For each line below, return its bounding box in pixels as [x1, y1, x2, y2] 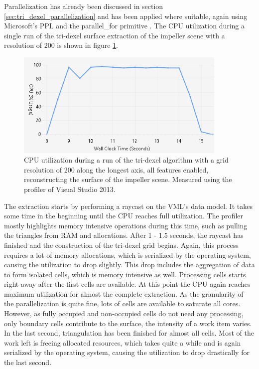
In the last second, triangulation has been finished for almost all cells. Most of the [4, 328, 254, 338]
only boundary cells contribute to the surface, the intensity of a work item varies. [4, 318, 252, 328]
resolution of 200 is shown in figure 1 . [4, 40, 118, 50]
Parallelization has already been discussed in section [4, 1, 163, 11]
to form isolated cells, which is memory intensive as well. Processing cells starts [4, 269, 246, 279]
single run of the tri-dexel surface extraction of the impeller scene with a [4, 30, 225, 40]
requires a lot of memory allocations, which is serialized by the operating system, [4, 249, 251, 260]
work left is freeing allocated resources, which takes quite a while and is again [4, 337, 241, 348]
